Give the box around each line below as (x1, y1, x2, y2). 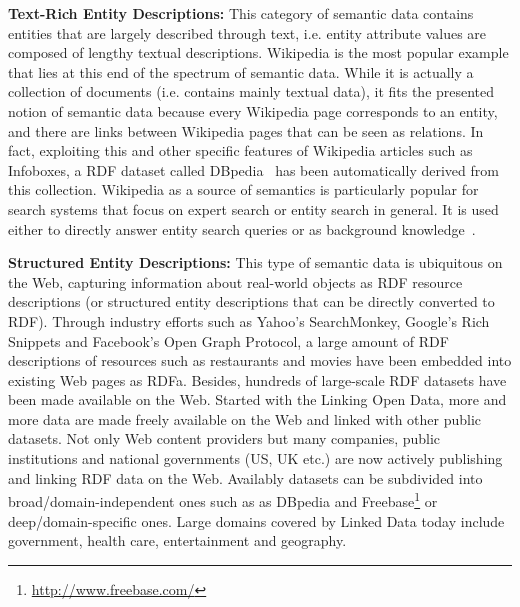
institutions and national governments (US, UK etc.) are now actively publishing (8, 448, 503, 469)
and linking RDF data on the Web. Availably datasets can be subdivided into (8, 467, 483, 488)
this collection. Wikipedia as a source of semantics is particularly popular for (8, 179, 479, 200)
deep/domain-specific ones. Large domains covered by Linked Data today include (8, 510, 505, 531)
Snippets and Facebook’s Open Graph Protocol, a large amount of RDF (8, 330, 449, 351)
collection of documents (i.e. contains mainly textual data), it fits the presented (8, 81, 495, 102)
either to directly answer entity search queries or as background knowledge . (8, 218, 476, 239)
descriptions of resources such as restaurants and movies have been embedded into (8, 350, 512, 371)
